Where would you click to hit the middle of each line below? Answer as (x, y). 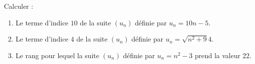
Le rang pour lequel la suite (57, 55)
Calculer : (19, 6)
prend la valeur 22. (223, 55)
